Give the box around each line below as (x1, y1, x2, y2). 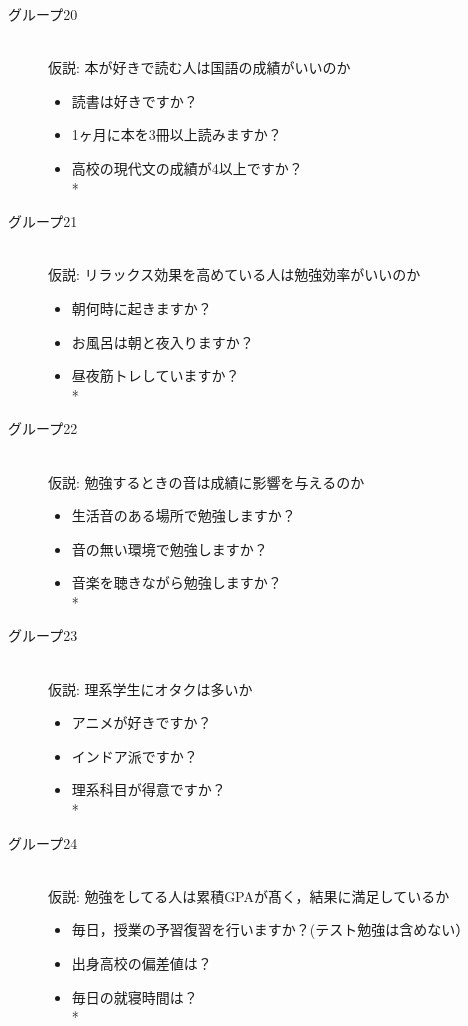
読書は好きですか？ (71, 90, 198, 111)
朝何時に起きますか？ (71, 297, 212, 318)
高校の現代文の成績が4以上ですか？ (71, 157, 303, 178)
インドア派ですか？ (71, 745, 198, 766)
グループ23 (8, 625, 78, 646)
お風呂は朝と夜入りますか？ (71, 331, 254, 352)
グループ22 (8, 418, 78, 439)
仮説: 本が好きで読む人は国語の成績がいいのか (48, 57, 351, 78)
